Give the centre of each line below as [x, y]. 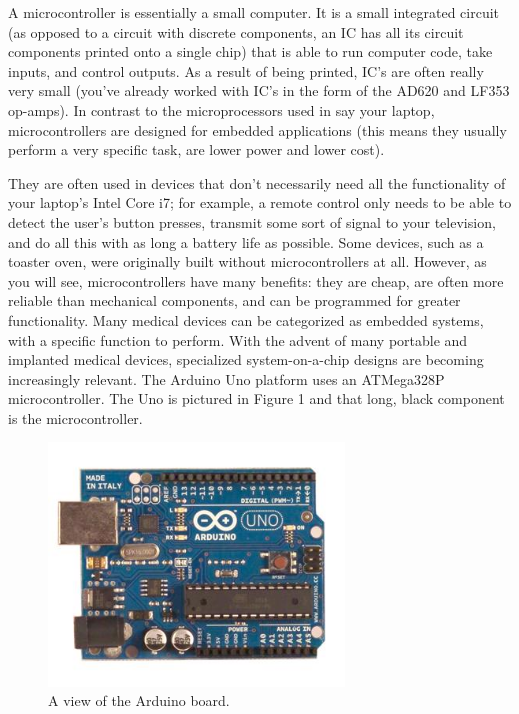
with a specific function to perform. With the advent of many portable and [238, 339]
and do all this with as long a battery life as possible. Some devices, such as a [246, 241]
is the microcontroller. [75, 417]
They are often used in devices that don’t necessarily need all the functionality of [257, 182]
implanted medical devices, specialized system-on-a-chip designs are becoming [246, 359]
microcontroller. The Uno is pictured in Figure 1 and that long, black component [256, 398]
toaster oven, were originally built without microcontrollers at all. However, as [247, 261]
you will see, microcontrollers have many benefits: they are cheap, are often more [256, 280]
